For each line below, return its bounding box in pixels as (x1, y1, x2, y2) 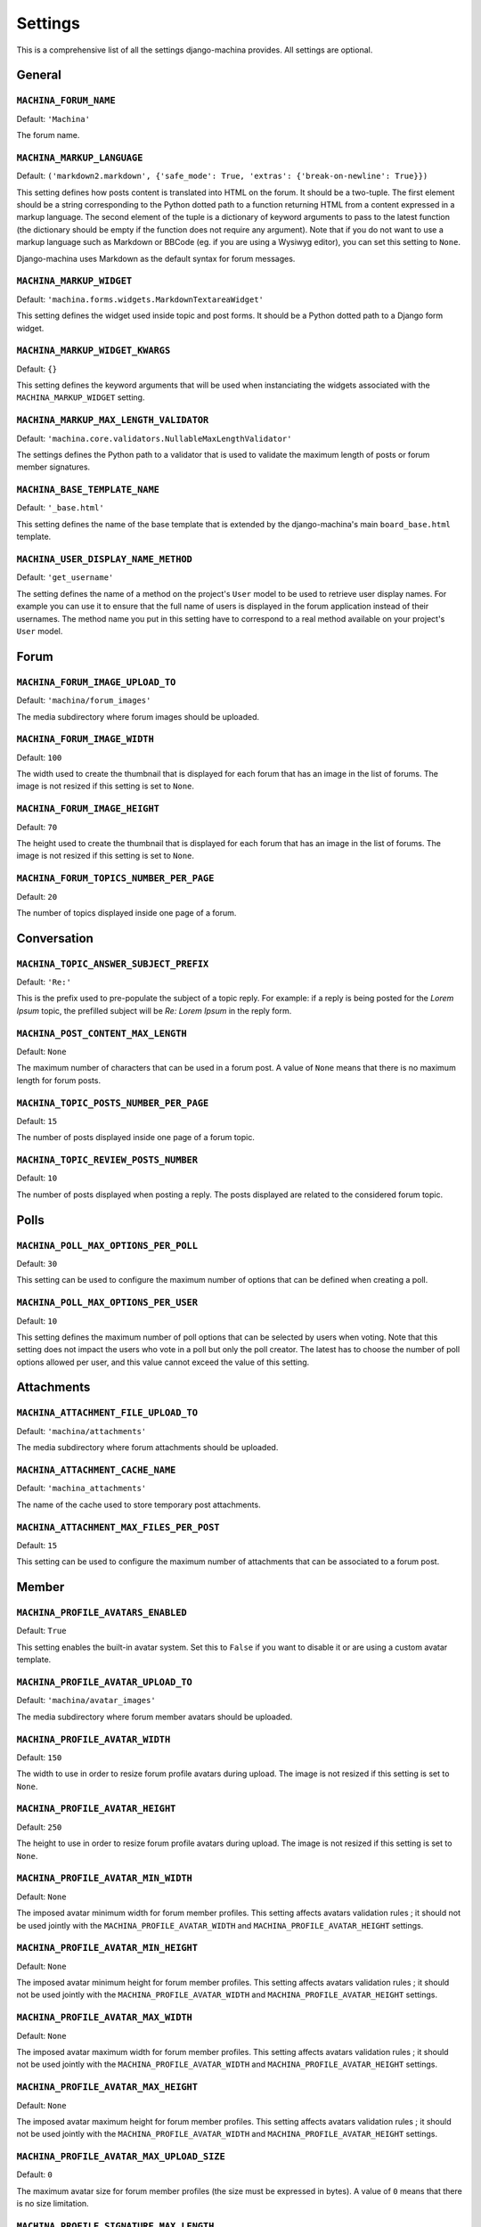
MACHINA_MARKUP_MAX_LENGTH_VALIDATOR (16, 414, 209, 427)
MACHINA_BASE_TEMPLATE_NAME (16, 484, 160, 496)
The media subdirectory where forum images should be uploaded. (16, 711, 260, 722)
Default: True (16, 1626, 67, 1636)
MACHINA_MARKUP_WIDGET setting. (16, 392, 145, 403)
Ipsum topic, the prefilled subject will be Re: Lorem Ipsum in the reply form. (16, 1005, 292, 1016)
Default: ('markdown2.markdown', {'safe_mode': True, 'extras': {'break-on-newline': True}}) (16, 170, 428, 182)
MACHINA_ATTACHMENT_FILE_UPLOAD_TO (16, 1407, 199, 1419)
